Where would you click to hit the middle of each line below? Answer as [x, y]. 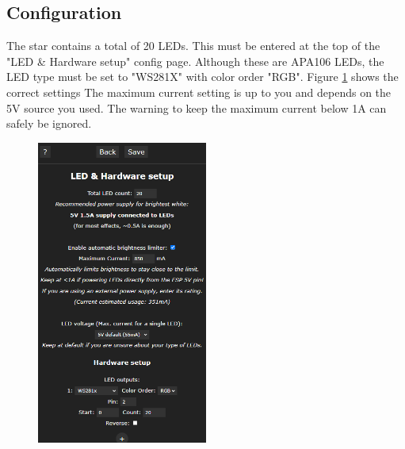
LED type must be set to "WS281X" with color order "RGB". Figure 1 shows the [202, 77]
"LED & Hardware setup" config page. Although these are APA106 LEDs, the [195, 61]
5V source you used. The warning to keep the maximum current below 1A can [197, 107]
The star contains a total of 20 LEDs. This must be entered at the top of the [193, 46]
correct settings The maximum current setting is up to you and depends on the [199, 92]
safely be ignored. [49, 123]
